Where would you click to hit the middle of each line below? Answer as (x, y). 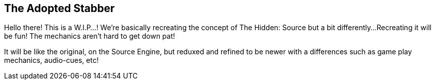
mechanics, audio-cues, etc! (51, 60)
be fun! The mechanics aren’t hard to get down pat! (90, 36)
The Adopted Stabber (59, 8)
